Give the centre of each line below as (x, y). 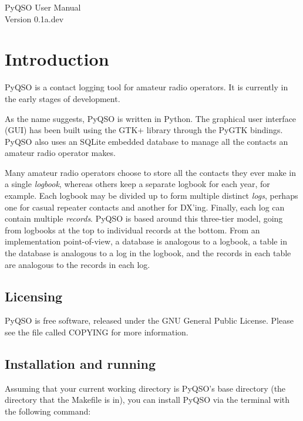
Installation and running (80, 364)
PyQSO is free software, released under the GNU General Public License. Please (149, 320)
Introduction (57, 59)
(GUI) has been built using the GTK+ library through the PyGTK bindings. (144, 130)
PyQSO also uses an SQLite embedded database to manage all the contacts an (147, 141)
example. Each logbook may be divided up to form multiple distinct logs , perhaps (151, 196)
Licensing (34, 296)
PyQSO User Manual (43, 7)
